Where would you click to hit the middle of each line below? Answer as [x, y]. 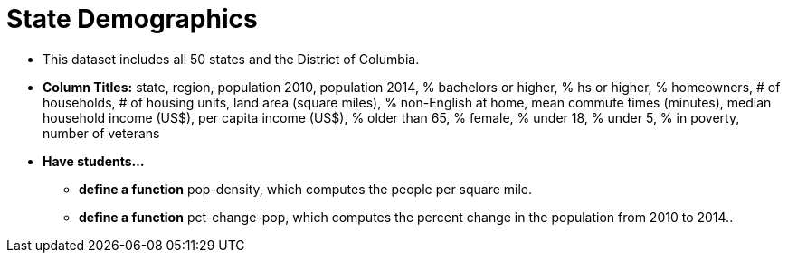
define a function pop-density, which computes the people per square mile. [306, 189]
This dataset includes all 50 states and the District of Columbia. [231, 59]
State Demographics [132, 19]
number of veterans [101, 133]
